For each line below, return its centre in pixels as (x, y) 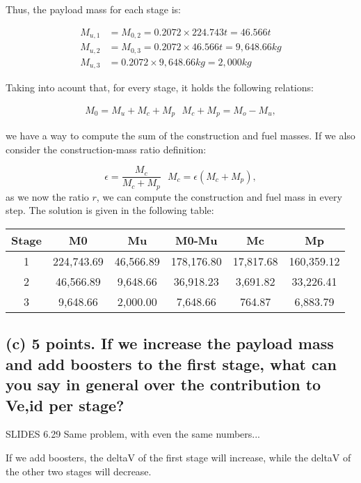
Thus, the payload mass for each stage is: (93, 9)
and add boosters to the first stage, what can (171, 363)
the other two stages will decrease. (79, 471)
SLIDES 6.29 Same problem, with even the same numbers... (133, 434)
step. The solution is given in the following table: (110, 210)
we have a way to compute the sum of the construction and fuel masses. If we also (180, 136)
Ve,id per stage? (65, 405)
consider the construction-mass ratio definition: (106, 149)
